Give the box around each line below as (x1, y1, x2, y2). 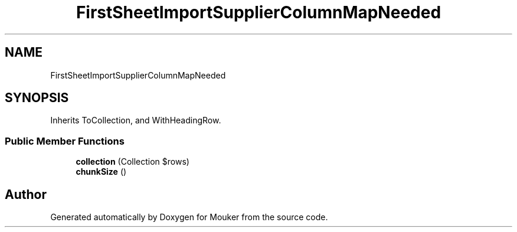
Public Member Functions (5, 135, 125, 147)
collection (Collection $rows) (76, 156, 189, 167)
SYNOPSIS (5, 90, 69, 106)
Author (5, 187, 47, 202)
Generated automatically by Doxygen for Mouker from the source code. (50, 212, 328, 223)
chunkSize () (76, 166, 127, 177)
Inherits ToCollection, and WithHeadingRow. (50, 115, 221, 126)
